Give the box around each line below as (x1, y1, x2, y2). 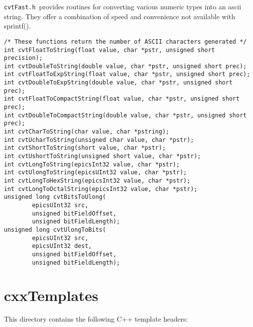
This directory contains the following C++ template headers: (4, 314, 188, 324)
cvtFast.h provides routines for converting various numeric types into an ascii (4, 1, 241, 11)
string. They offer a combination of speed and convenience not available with (4, 11, 235, 21)
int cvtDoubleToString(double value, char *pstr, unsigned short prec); (4, 62, 247, 70)
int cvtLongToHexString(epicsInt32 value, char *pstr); (4, 177, 191, 184)
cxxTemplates (4, 285, 99, 305)
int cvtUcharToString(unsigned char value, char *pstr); (4, 136, 194, 143)
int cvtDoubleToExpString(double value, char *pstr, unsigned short (4, 79, 233, 86)
